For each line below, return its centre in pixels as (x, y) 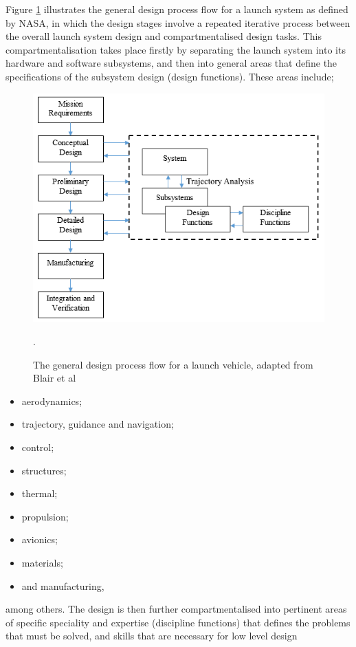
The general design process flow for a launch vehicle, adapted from (173, 364)
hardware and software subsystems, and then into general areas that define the (171, 63)
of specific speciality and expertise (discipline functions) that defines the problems (178, 622)
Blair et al (55, 378)
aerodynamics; (52, 401)
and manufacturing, (63, 585)
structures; (44, 470)
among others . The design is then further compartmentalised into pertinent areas (176, 609)
